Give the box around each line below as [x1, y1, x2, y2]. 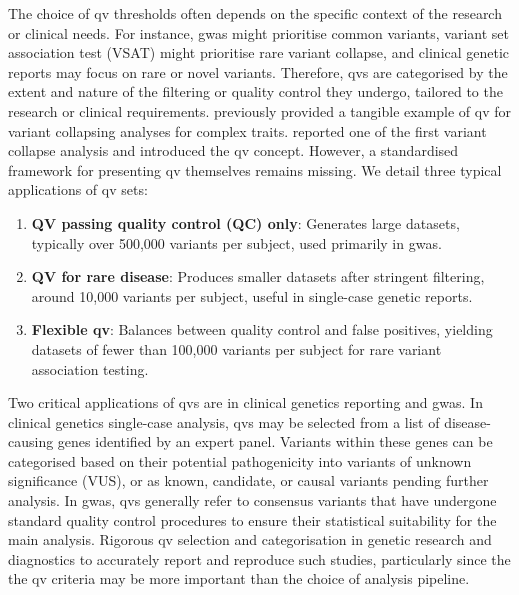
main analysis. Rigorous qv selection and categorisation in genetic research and [8, 529, 492, 550]
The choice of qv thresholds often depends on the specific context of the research [8, 3, 502, 23]
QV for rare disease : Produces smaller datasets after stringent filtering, [31, 266, 485, 287]
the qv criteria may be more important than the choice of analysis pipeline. [8, 568, 470, 589]
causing [8, 431, 54, 452]
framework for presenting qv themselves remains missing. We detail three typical [8, 159, 502, 180]
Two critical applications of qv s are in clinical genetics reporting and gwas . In [8, 392, 483, 413]
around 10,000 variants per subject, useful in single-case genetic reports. [31, 285, 473, 306]
